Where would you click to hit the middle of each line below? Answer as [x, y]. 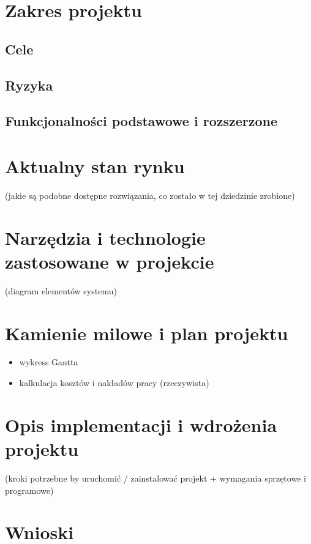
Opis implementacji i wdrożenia [141, 424]
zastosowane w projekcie [110, 261]
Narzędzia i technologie [105, 237]
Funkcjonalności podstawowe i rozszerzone [141, 121]
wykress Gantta [49, 362]
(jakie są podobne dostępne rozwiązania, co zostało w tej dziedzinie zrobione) [150, 195]
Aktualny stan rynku [95, 166]
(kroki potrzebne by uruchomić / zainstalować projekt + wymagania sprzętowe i [155, 478]
